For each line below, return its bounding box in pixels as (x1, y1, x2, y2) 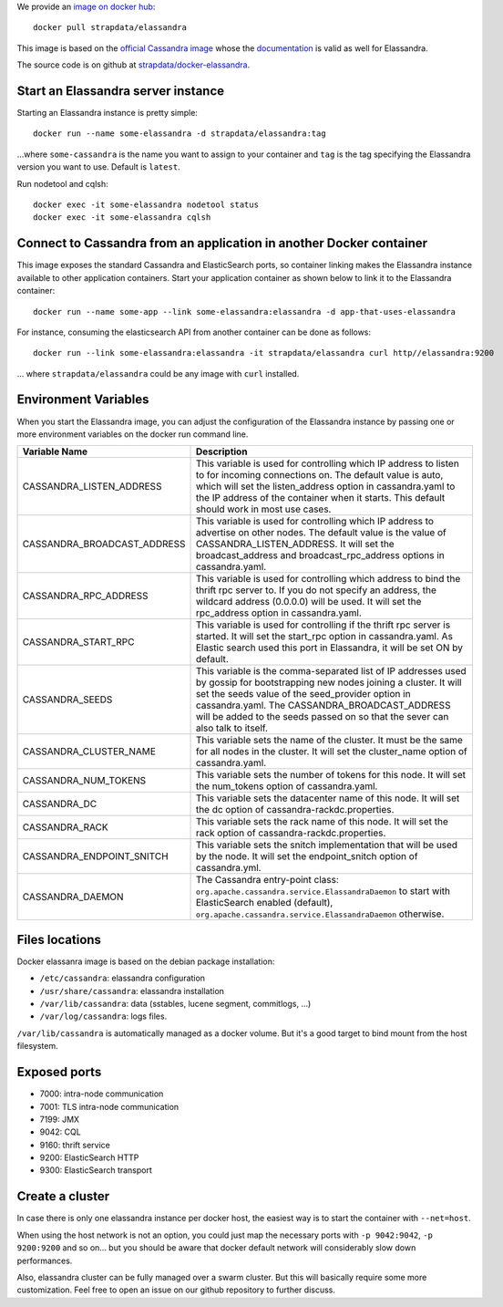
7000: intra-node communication (39, 1088, 164, 1099)
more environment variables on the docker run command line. (16, 429, 249, 440)
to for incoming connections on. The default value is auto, (195, 469, 444, 482)
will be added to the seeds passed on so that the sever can (195, 711, 449, 723)
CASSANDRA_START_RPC (22, 636, 135, 648)
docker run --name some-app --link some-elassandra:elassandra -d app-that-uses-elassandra (33, 306, 456, 316)
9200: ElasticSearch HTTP (39, 1152, 139, 1163)
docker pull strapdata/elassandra (33, 23, 187, 33)
